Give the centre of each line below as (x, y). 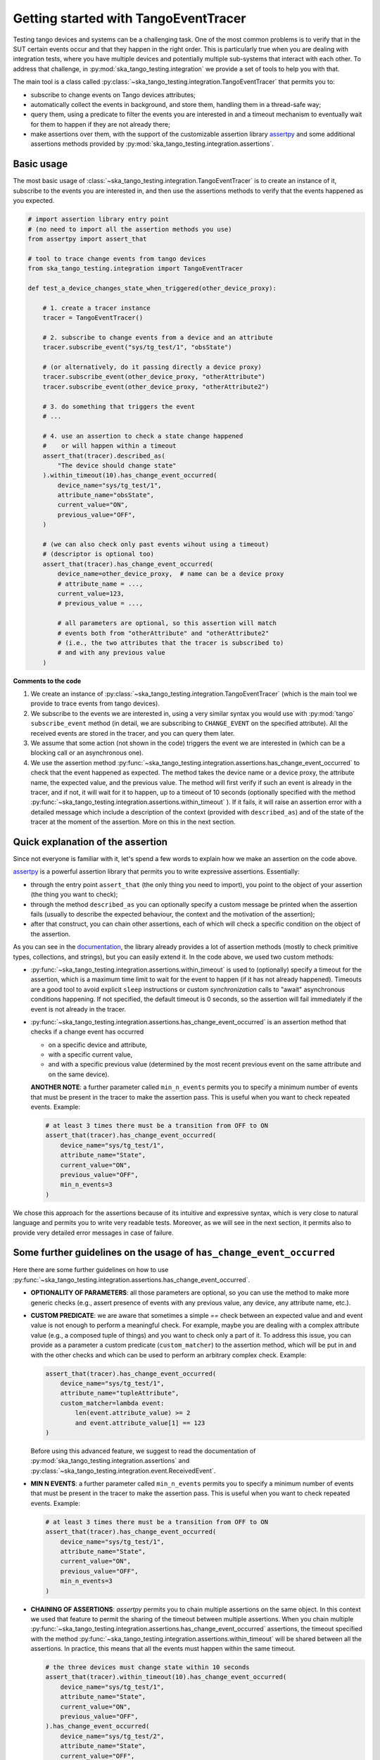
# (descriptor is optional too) (99, 554)
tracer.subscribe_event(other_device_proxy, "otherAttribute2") (156, 386)
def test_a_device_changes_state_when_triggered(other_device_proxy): (152, 288)
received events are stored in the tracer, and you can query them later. (133, 733)
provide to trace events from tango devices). (95, 703)
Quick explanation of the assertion (90, 842)
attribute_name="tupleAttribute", (120, 1393)
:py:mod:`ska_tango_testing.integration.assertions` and (110, 1461)
